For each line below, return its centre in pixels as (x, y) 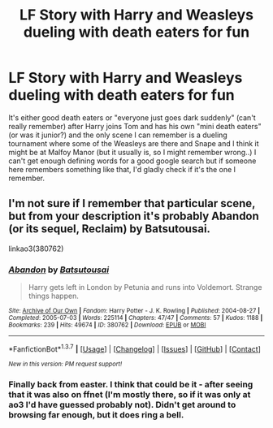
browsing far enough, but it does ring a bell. (96, 414)
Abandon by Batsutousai (59, 270)
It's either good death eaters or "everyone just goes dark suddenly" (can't (132, 117)
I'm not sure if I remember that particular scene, (132, 203)
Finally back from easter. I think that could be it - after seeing (131, 384)
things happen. (53, 296)
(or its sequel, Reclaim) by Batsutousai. (110, 229)
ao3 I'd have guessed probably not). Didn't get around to (122, 404)
